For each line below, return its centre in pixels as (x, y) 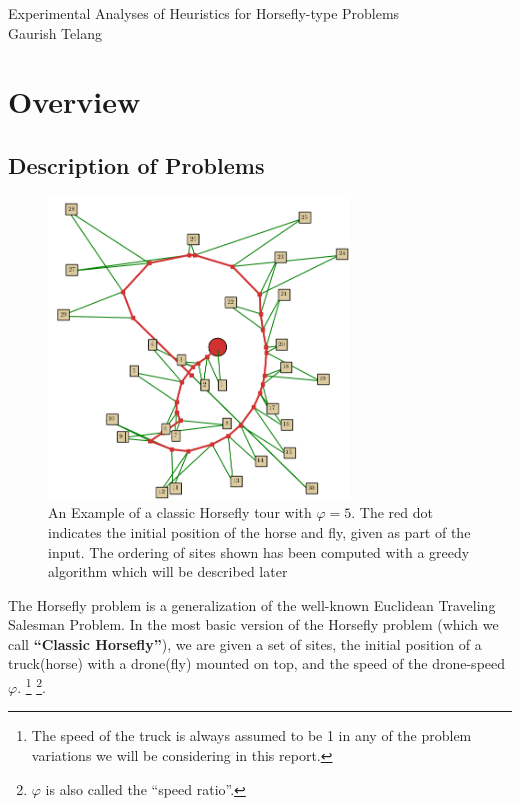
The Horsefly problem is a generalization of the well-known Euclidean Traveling (252, 604)
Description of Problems (136, 164)
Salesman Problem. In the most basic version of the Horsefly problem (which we (253, 624)
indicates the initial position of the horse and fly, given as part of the (259, 531)
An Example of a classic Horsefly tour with (180, 512)
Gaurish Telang (55, 32)
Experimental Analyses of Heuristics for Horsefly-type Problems (204, 13)
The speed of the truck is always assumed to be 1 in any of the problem (251, 735)
